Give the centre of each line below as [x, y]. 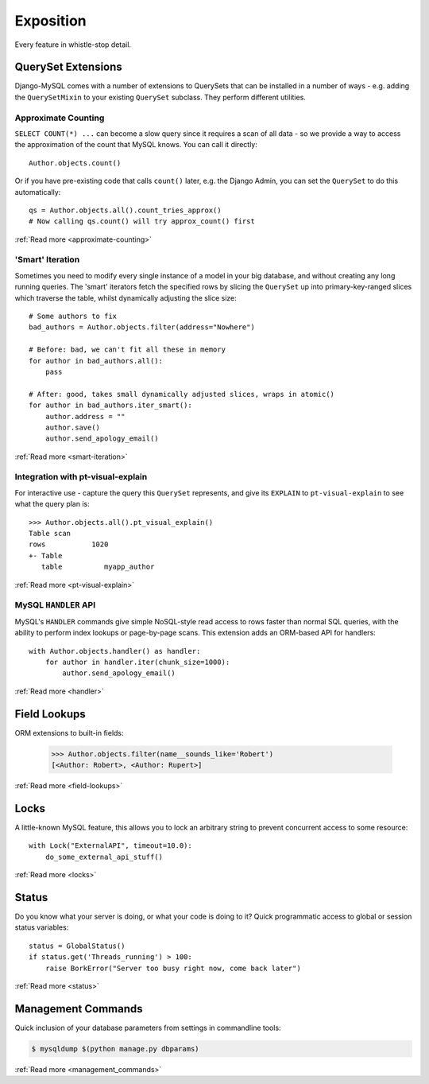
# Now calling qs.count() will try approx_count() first [142, 221]
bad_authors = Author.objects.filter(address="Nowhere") [142, 327]
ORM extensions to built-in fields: [69, 732]
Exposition [50, 21]
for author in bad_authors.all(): [96, 361]
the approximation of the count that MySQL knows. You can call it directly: [136, 145]
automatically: [38, 192]
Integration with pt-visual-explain [81, 477]
